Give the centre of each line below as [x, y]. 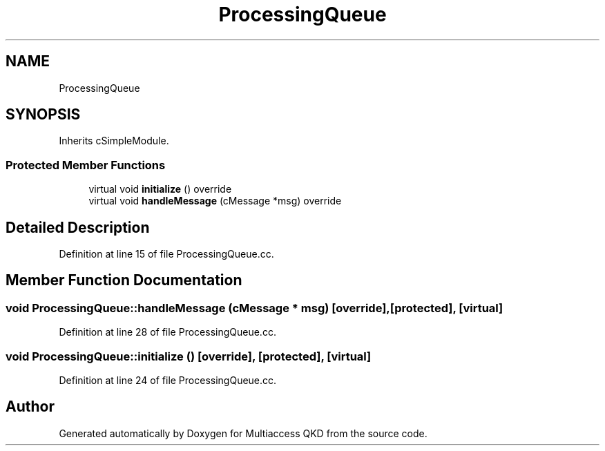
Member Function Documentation [124, 280]
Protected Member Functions [86, 165]
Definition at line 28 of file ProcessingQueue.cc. [167, 332]
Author [30, 407]
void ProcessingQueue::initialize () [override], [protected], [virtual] [189, 356]
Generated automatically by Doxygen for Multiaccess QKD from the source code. [243, 433]
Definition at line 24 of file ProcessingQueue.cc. [168, 380]
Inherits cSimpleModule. [114, 141]
